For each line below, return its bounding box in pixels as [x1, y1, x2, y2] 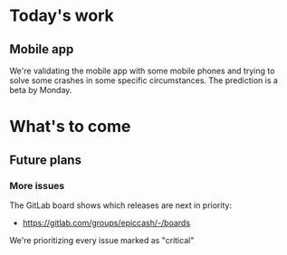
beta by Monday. [9, 85, 72, 95]
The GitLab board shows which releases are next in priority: [9, 200, 233, 211]
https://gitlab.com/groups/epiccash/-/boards [22, 217, 191, 228]
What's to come [9, 117, 131, 137]
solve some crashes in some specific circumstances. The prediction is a [9, 75, 279, 86]
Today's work [9, 5, 115, 26]
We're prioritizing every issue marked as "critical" [9, 234, 195, 245]
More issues [9, 179, 65, 192]
